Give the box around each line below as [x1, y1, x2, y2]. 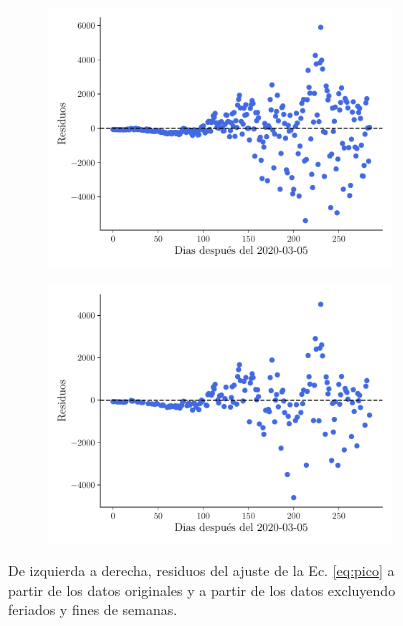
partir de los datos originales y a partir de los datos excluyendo [8, 579, 396, 600]
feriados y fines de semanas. [8, 599, 178, 620]
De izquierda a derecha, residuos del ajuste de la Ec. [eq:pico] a [8, 560, 395, 581]
